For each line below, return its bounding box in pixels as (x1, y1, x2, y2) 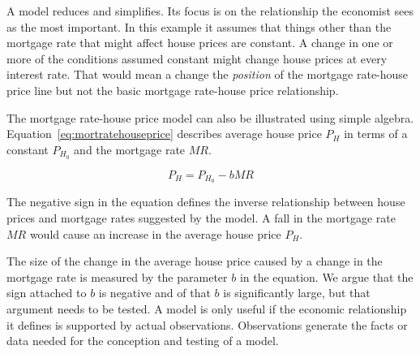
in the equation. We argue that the (239, 268, 414, 285)
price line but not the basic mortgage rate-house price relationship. (6, 81, 339, 98)
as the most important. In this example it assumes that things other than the (6, 18, 392, 35)
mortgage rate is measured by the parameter (6, 268, 228, 285)
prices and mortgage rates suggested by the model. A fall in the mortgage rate (6, 209, 396, 227)
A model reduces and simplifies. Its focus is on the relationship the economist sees (6, 2, 414, 19)
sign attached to (6, 284, 87, 301)
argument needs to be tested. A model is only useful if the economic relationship (6, 300, 407, 317)
